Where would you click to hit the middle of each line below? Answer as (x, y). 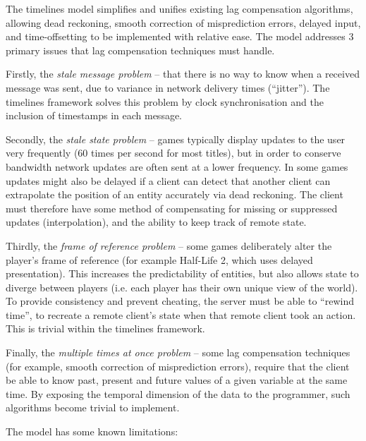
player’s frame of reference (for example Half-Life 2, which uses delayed (159, 259)
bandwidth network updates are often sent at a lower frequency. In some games (177, 166)
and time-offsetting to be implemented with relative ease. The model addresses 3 (180, 36)
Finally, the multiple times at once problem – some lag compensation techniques (178, 352)
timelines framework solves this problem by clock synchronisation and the (165, 101)
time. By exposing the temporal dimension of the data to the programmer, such (178, 393)
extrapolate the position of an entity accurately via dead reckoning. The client (175, 194)
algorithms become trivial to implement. (93, 407)
